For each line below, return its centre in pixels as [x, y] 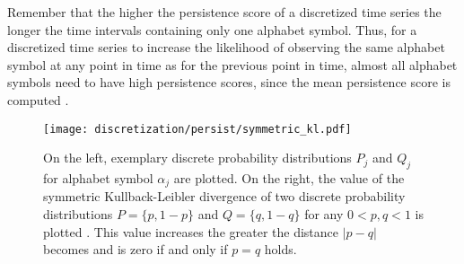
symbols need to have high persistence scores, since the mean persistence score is [229, 82]
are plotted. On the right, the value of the [289, 178]
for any [324, 214]
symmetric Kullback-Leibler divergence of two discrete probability [224, 196]
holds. [280, 249]
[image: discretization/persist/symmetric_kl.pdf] [197, 129]
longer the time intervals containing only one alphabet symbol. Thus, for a [212, 29]
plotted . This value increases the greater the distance [191, 231]
